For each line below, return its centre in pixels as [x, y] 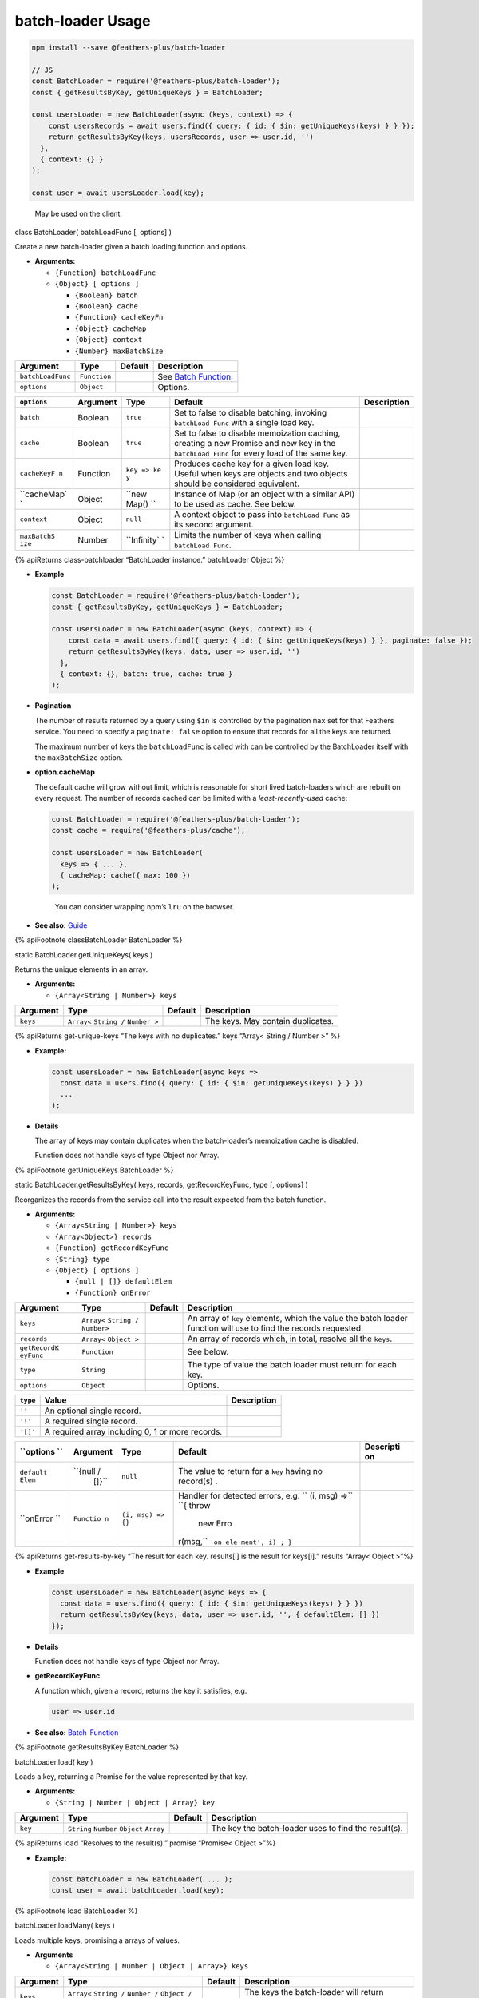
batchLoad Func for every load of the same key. [261, 453]
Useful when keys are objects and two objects [261, 473]
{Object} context [109, 340]
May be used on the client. [79, 214]
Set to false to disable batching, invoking [251, 412]
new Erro [215, 1524]
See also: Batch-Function [77, 1732]
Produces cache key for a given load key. [252, 464]
